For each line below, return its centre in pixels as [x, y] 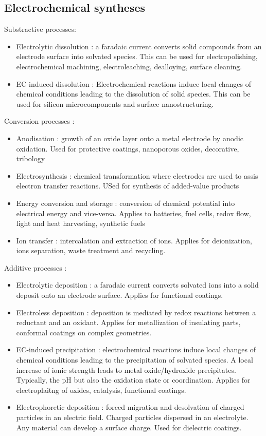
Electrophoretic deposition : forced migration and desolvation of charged [130, 407]
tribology [31, 158]
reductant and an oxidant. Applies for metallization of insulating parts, [128, 322]
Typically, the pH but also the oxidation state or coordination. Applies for [133, 380]
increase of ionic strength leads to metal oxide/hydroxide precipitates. [126, 369]
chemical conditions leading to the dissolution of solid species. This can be [133, 94]
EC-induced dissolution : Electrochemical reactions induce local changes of [134, 83]
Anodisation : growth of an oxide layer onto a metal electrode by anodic [130, 138]
